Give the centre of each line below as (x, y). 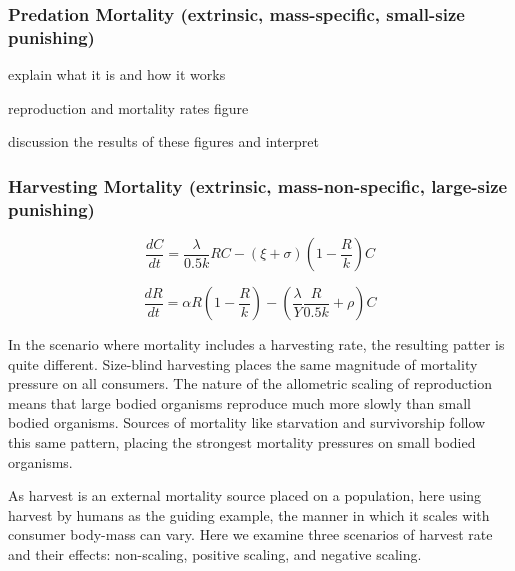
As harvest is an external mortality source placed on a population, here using (245, 495)
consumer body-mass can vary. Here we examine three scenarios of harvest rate (250, 534)
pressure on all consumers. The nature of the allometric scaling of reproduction (250, 383)
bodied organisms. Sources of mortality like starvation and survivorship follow (247, 422)
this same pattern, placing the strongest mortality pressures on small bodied (242, 442)
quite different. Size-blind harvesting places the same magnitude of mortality (243, 363)
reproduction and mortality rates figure (128, 107)
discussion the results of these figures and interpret (164, 141)
